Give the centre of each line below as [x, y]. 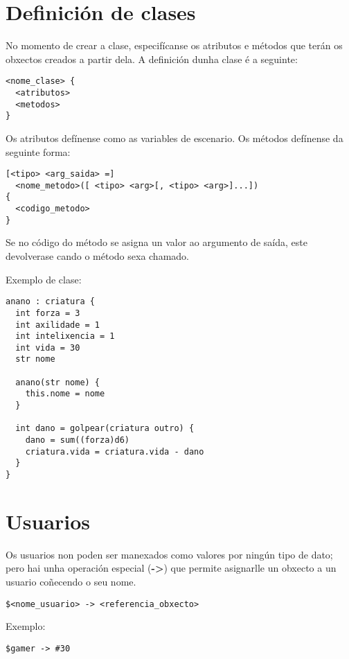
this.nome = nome [65, 394]
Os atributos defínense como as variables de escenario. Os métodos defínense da [174, 138]
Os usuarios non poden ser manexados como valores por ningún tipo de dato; [169, 554]
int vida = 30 [48, 348]
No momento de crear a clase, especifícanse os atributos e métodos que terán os [174, 45]
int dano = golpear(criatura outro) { [105, 429]
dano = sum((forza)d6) [77, 440]
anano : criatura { [50, 302]
